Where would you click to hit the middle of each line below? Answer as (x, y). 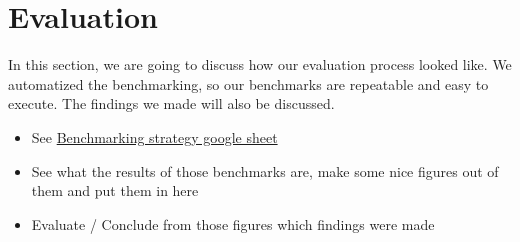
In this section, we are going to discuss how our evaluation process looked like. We (260, 64)
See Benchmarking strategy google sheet (154, 136)
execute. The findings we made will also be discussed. (171, 103)
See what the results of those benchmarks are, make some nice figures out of (265, 170)
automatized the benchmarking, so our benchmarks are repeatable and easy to (248, 83)
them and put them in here (115, 190)
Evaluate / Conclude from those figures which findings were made (233, 223)
